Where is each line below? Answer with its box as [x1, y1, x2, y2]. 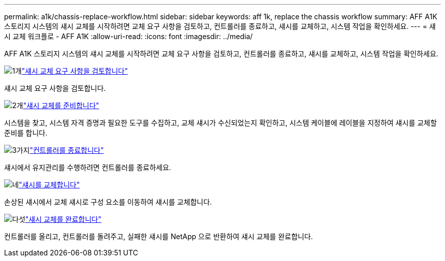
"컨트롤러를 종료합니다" [29, 146, 104, 154]
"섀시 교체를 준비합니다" [23, 101, 100, 110]
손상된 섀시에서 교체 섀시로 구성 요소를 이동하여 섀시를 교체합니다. [4, 198, 212, 206]
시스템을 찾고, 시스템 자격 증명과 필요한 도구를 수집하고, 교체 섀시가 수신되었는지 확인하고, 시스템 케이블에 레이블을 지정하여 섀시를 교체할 [4, 118, 437, 127]
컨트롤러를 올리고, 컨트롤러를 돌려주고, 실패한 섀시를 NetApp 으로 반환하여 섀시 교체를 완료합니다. [4, 232, 313, 241]
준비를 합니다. [4, 128, 48, 137]
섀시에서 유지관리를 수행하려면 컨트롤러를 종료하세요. [4, 163, 171, 172]
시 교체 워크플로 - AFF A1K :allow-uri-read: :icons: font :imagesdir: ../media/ [4, 32, 253, 41]
